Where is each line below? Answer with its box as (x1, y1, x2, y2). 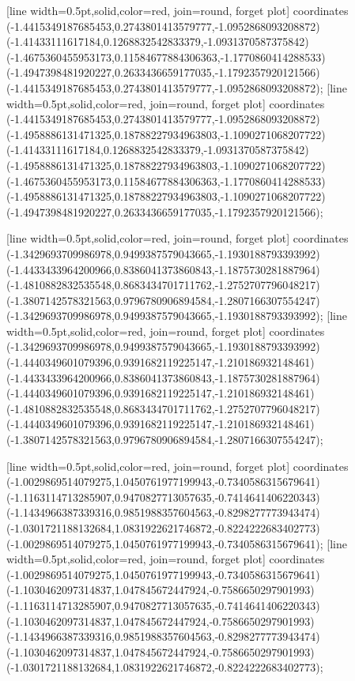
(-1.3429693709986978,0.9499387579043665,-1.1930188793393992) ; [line (6, 307, 347, 324)
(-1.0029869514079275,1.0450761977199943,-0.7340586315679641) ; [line (6, 535, 347, 551)
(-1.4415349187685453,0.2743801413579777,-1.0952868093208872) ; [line (6, 79, 347, 96)
